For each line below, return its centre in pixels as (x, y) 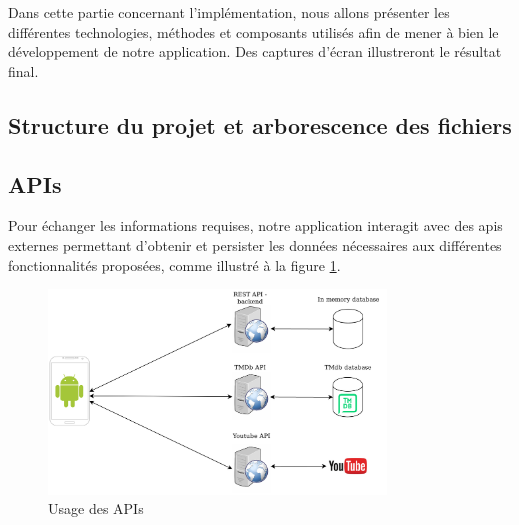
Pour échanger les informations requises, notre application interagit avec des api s (255, 225)
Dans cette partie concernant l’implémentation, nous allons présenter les (229, 12)
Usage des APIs (96, 508)
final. (23, 70)
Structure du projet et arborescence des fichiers (260, 124)
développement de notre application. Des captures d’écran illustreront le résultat (255, 51)
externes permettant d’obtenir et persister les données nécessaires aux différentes (255, 244)
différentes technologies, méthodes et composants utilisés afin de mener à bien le (253, 31)
